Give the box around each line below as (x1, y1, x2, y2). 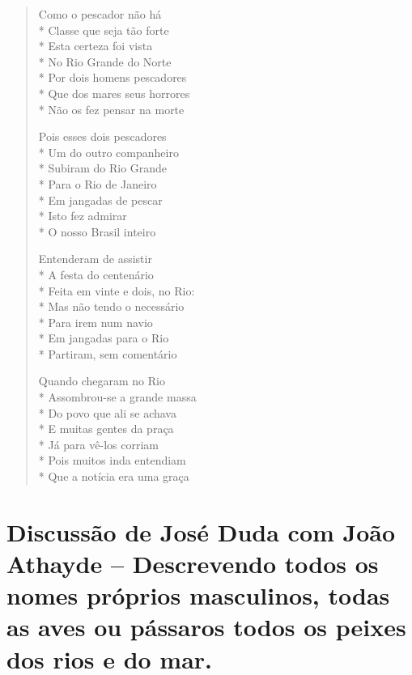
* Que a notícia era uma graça (38, 468, 189, 485)
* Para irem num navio (38, 313, 153, 330)
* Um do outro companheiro (38, 143, 179, 160)
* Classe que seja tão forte (38, 21, 169, 38)
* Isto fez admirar (38, 207, 127, 224)
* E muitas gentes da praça (38, 420, 174, 437)
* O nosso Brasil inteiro (38, 223, 156, 240)
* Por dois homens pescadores (38, 69, 187, 86)
